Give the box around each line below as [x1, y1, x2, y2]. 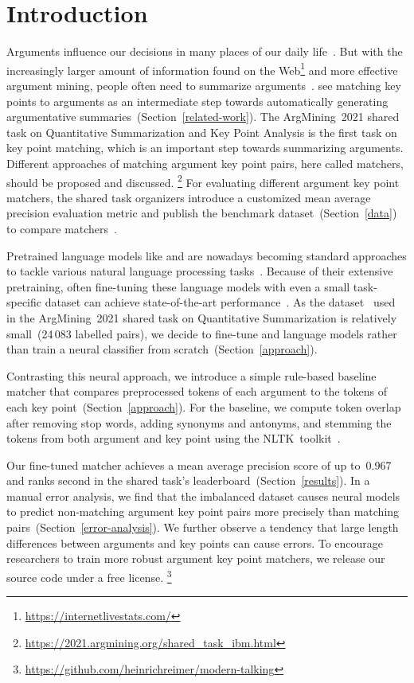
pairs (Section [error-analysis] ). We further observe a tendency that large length [6, 519, 399, 536]
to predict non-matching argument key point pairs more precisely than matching [6, 503, 400, 520]
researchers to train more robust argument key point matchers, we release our [6, 550, 385, 567]
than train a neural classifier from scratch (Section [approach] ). [6, 341, 318, 357]
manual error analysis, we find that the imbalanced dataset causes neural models [6, 487, 400, 504]
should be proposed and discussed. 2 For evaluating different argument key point [6, 171, 400, 190]
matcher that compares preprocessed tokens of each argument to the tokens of [6, 383, 388, 400]
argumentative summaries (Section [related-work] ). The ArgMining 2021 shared [6, 108, 400, 125]
